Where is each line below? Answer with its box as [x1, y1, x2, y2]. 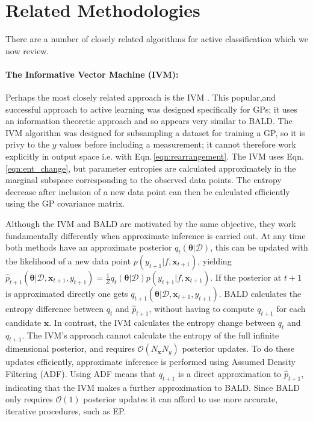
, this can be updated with [210, 241, 308, 254]
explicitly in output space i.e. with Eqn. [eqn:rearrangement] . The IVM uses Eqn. [5, 150, 304, 163]
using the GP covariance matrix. [5, 197, 125, 210]
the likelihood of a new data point [5, 255, 131, 267]
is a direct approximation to [178, 367, 282, 380]
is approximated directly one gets [5, 287, 128, 300]
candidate [5, 316, 42, 328]
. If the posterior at [210, 271, 282, 284]
